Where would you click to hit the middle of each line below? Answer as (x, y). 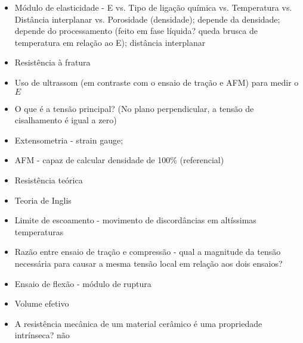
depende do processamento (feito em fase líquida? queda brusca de (136, 31)
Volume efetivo (42, 303)
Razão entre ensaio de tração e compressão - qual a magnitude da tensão (148, 252)
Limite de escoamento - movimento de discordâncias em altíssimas (135, 220)
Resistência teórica (49, 180)
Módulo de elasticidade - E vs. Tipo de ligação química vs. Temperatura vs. (153, 7)
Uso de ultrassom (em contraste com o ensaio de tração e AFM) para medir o (157, 82)
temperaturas (39, 231)
